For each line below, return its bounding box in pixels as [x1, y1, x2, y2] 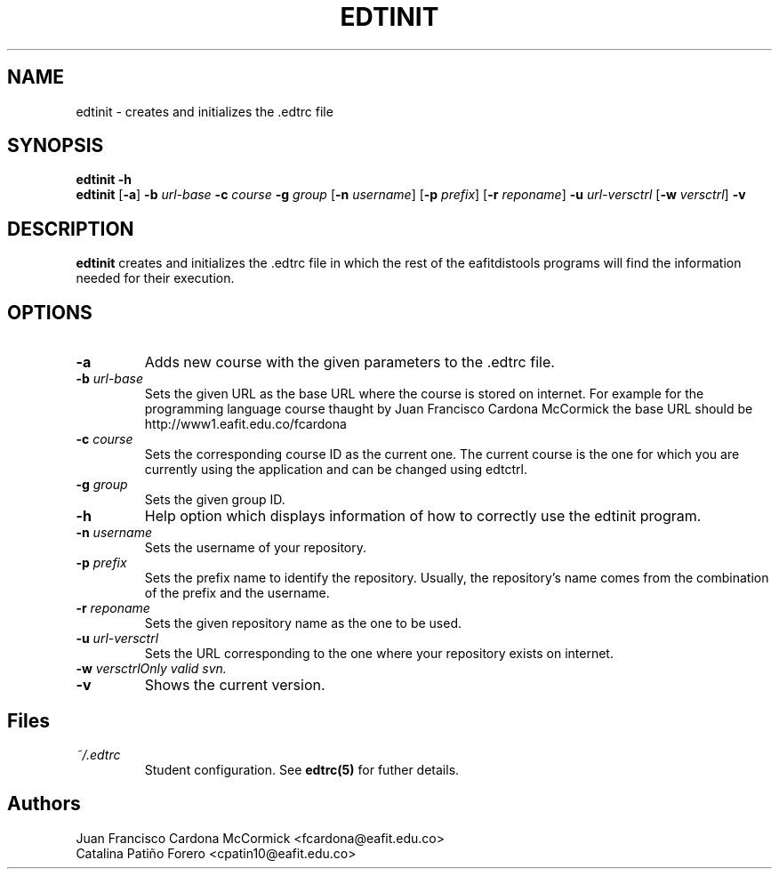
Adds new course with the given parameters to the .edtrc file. [144, 353, 555, 372]
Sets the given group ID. [144, 492, 285, 508]
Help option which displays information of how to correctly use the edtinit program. [144, 507, 702, 526]
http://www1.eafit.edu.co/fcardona [144, 416, 347, 432]
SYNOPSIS [7, 134, 104, 157]
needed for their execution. [76, 270, 235, 286]
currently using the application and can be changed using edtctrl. [144, 462, 527, 478]
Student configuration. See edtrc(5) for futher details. [144, 761, 460, 777]
